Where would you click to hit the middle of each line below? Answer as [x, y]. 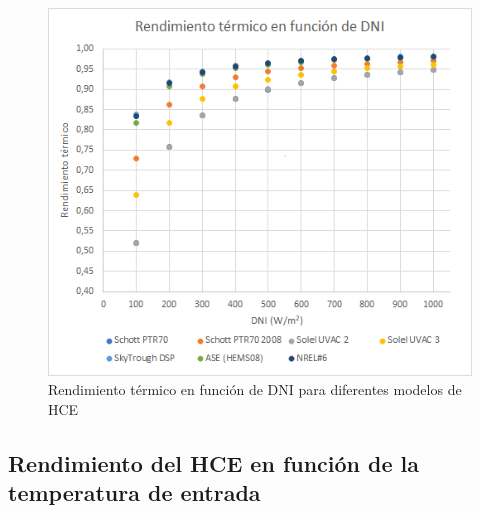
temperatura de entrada [134, 492]
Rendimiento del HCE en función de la [214, 462]
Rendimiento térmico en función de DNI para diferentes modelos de [255, 389]
